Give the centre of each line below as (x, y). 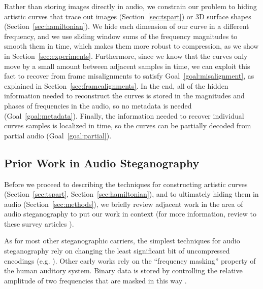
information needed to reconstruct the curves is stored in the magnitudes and (124, 96)
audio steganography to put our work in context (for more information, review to (130, 214)
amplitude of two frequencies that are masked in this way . (95, 280)
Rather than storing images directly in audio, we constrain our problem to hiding (130, 6)
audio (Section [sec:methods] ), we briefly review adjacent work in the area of (124, 204)
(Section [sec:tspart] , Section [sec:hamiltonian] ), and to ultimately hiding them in (131, 194)
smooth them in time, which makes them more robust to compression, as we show (131, 46)
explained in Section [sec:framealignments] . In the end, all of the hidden (116, 85)
